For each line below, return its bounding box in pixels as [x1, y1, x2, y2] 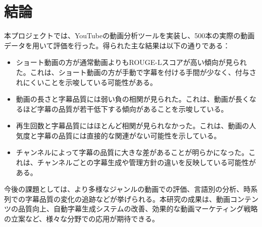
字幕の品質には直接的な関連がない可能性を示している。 [37, 130, 221, 140]
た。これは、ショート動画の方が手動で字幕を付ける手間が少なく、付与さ [16, 66, 256, 77]
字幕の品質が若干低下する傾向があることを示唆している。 [37, 103, 228, 114]
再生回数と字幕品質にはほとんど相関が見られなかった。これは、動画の [16, 120, 249, 131]
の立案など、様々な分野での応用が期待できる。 [4, 213, 160, 224]
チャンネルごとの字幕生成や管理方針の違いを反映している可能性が [37, 157, 256, 168]
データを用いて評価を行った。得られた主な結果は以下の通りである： [4, 40, 230, 50]
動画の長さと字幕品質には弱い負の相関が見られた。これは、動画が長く [16, 94, 249, 104]
